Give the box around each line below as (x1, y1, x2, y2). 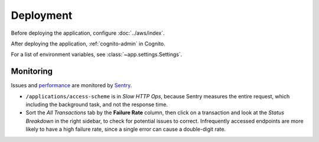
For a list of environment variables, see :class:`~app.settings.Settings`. (11, 51, 183, 58)
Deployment (11, 9, 73, 22)
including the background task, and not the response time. (25, 101, 168, 108)
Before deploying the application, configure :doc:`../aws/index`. (11, 29, 165, 37)
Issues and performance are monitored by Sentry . (11, 82, 132, 89)
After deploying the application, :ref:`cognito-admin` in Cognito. (11, 40, 165, 47)
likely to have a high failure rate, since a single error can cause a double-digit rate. (25, 126, 226, 133)
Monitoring (11, 67, 53, 77)
